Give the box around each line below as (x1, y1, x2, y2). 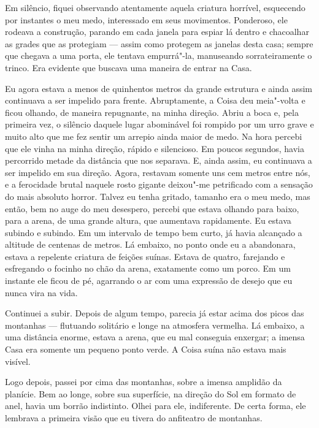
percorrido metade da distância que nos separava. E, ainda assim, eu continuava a (5, 154, 312, 167)
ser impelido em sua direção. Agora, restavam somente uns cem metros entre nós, (5, 166, 310, 178)
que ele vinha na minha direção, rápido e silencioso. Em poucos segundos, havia (5, 142, 304, 155)
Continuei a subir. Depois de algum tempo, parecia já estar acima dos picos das (5, 307, 304, 319)
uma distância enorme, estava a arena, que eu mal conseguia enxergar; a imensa (5, 331, 305, 343)
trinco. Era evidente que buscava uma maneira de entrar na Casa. (5, 61, 252, 74)
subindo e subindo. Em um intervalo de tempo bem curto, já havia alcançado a (5, 226, 302, 239)
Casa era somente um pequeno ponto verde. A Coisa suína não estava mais (5, 343, 286, 356)
